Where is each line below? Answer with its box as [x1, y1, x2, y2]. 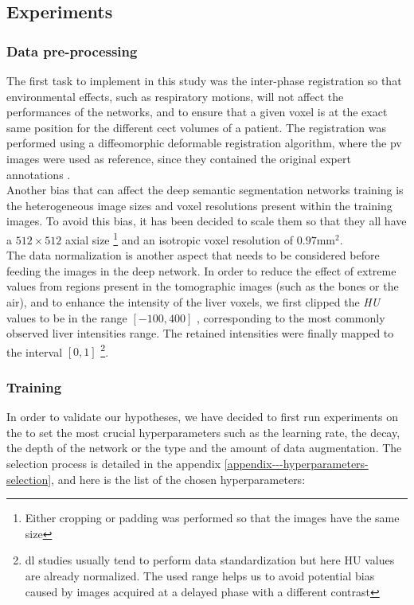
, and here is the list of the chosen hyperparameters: [51, 470, 306, 487]
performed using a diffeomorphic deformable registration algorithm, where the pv [6, 135, 402, 151]
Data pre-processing [6, 41, 138, 60]
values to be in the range [6, 309, 127, 326]
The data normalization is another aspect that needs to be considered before [6, 247, 380, 263]
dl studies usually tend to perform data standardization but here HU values [25, 552, 395, 568]
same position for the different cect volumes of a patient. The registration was [6, 119, 386, 135]
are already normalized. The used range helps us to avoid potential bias [25, 567, 375, 584]
